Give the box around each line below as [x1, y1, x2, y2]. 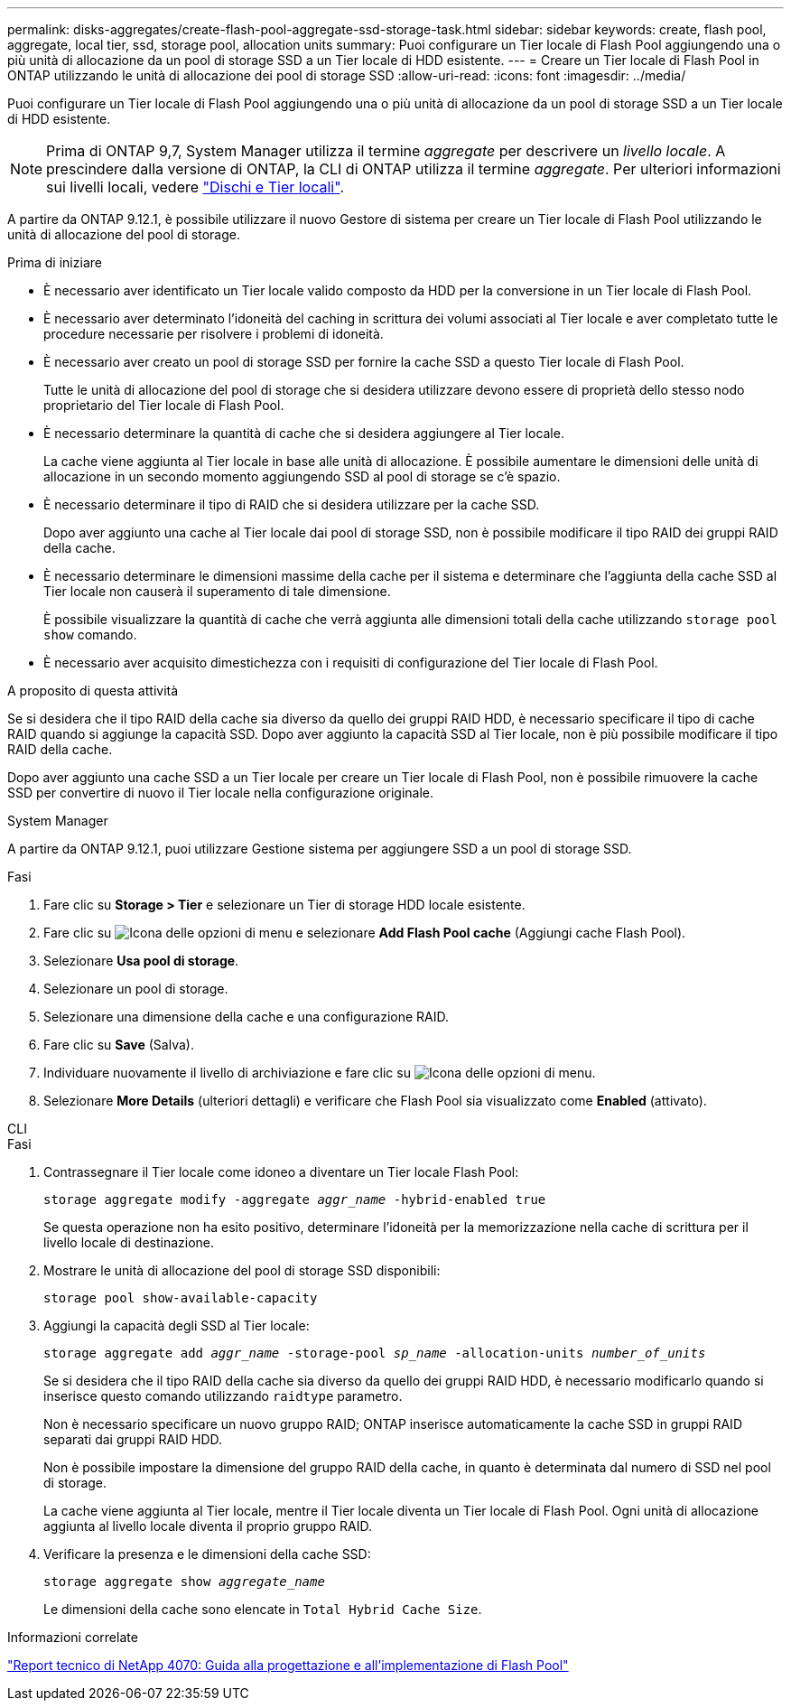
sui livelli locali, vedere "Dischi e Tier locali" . [46, 178, 344, 196]
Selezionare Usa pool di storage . [43, 953, 239, 968]
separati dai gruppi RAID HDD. [43, 1432, 223, 1447]
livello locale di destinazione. [43, 1235, 215, 1250]
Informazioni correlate [7, 1629, 138, 1645]
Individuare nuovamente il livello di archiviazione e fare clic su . [43, 1065, 596, 1080]
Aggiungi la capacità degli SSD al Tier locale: [43, 1318, 310, 1333]
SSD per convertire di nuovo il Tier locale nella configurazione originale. [7, 785, 434, 800]
